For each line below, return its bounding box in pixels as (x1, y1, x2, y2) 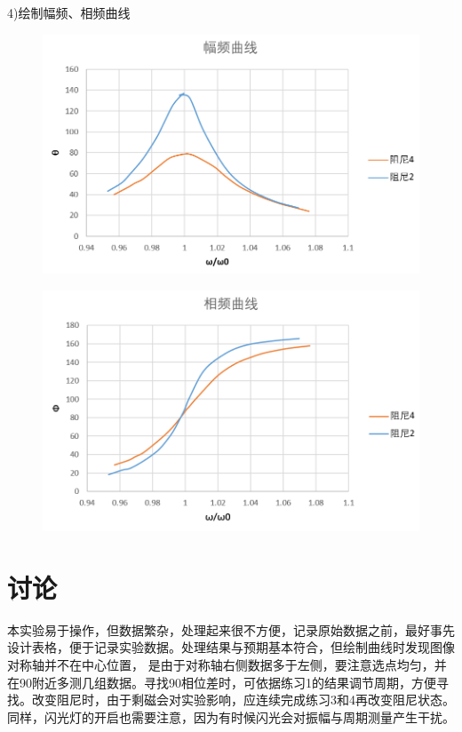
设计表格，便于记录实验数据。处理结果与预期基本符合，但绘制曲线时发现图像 (7, 638, 455, 656)
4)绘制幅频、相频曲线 (7, 4, 131, 21)
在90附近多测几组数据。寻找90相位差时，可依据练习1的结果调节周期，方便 (7, 672, 436, 691)
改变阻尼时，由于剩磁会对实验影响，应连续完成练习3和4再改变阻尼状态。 (31, 690, 455, 709)
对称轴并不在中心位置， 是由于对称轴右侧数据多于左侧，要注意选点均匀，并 (7, 656, 447, 674)
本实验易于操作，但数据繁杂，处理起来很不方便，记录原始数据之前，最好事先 (7, 620, 455, 639)
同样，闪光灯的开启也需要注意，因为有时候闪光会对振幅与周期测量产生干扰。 (7, 707, 455, 726)
